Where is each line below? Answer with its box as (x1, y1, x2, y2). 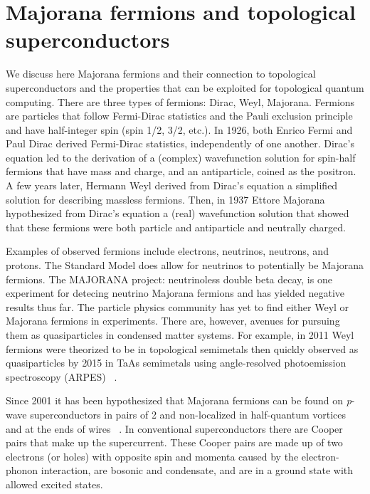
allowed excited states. (6, 476, 103, 491)
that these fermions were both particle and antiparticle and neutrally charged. (6, 219, 346, 234)
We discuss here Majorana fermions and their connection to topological (6, 66, 316, 81)
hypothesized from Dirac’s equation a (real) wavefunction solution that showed (6, 206, 349, 221)
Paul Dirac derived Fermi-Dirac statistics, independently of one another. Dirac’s (6, 136, 354, 151)
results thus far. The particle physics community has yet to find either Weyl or (6, 299, 349, 314)
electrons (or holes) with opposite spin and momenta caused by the (6, 448, 299, 463)
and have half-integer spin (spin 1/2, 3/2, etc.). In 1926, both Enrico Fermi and (6, 122, 353, 137)
